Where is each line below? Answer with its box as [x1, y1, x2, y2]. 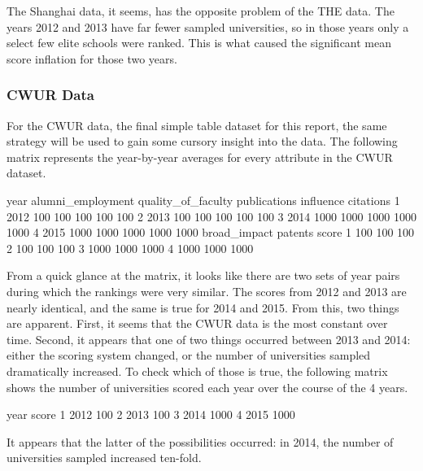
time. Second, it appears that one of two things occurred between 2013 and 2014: [7, 330, 411, 347]
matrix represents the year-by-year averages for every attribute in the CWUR [7, 148, 393, 165]
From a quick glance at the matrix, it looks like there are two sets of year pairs [7, 267, 400, 284]
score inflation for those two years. [7, 50, 177, 67]
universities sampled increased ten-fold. [7, 449, 202, 466]
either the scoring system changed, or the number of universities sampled [7, 347, 371, 364]
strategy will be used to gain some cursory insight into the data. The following [7, 133, 398, 150]
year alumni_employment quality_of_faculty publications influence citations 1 [7, 191, 400, 208]
